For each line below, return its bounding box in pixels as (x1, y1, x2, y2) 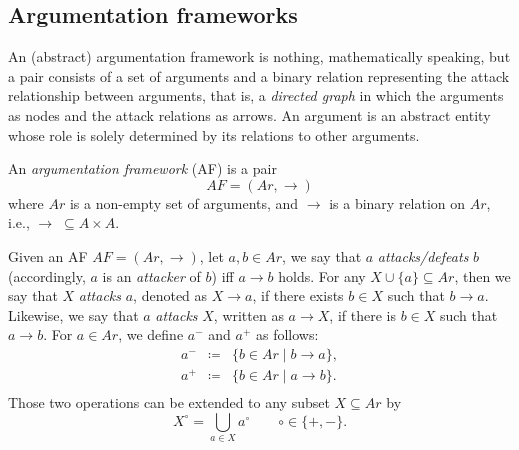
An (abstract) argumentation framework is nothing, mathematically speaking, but (8, 46, 511, 67)
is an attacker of (102, 265, 201, 286)
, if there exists (252, 285, 344, 306)
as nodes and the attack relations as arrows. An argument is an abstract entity (8, 104, 491, 125)
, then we (454, 265, 511, 286)
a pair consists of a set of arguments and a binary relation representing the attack (8, 65, 510, 86)
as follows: (255, 324, 319, 345)
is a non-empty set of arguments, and (69, 192, 299, 213)
